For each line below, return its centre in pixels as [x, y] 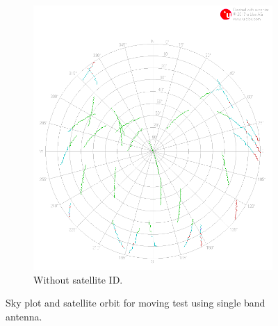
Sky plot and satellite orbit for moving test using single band [136, 303]
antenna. [24, 316]
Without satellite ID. [78, 279]
